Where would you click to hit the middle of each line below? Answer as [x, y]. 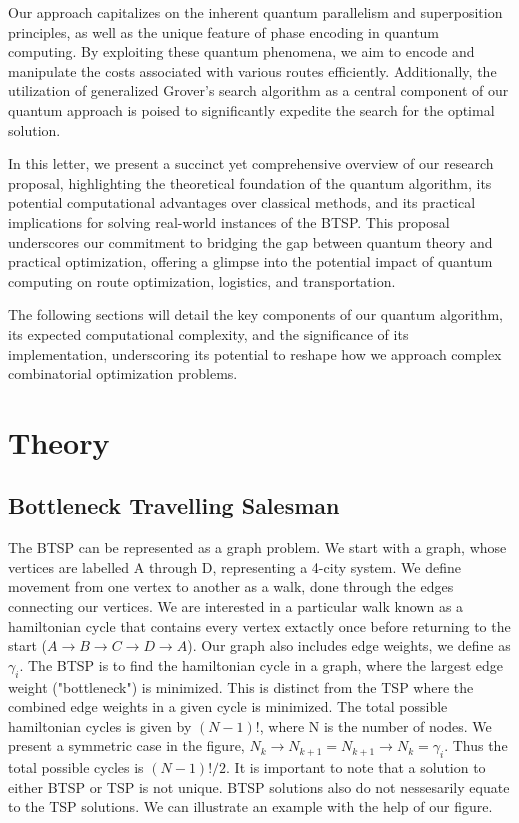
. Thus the [476, 745]
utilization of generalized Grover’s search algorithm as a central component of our [258, 90]
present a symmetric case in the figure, [126, 745]
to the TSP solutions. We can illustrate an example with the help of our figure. [250, 806]
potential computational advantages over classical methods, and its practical [242, 202]
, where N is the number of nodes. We [375, 725]
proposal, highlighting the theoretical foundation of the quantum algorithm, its [250, 182]
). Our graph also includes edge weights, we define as [349, 645]
